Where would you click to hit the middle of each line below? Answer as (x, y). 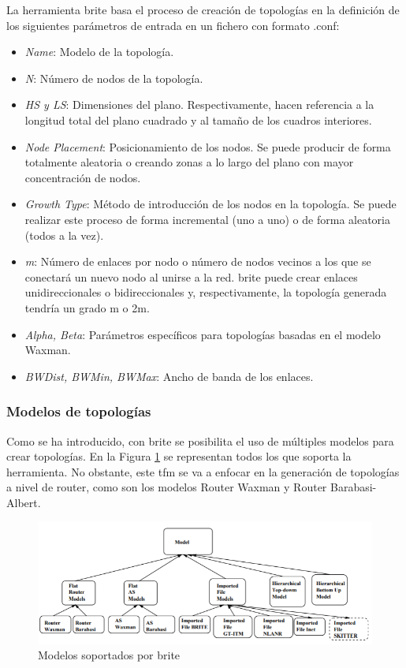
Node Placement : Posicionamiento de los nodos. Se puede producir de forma (208, 146)
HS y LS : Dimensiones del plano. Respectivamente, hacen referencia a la (199, 104)
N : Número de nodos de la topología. (114, 78)
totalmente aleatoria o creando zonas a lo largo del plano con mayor (189, 162)
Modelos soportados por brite (109, 655)
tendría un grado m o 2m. (87, 307)
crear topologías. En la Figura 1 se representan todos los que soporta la (179, 456)
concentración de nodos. (83, 177)
